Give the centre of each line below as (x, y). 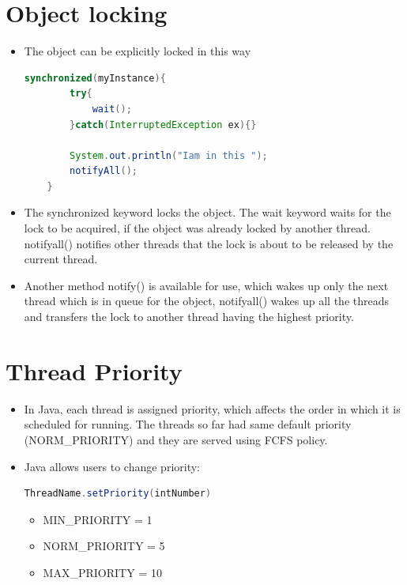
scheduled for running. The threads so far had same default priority (188, 424)
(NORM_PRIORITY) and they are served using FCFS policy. (176, 439)
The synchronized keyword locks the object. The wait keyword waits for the (207, 212)
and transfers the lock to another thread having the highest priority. (189, 317)
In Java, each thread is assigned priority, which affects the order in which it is (212, 408)
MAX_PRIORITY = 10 (102, 572)
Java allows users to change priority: (112, 466)
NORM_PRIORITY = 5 (104, 546)
